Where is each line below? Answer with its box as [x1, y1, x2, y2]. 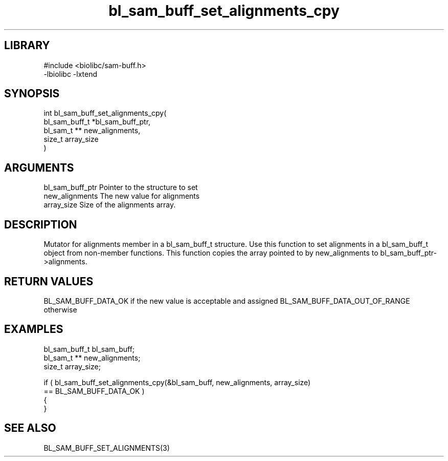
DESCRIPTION [4, 218, 77, 231]
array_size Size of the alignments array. [43, 200, 176, 209]
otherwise [43, 305, 77, 314]
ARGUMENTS [4, 161, 74, 174]
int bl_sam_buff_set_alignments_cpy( [43, 109, 167, 118]
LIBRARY [4, 39, 50, 52]
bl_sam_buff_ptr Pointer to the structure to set [43, 183, 198, 192]
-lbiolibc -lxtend [43, 69, 98, 78]
